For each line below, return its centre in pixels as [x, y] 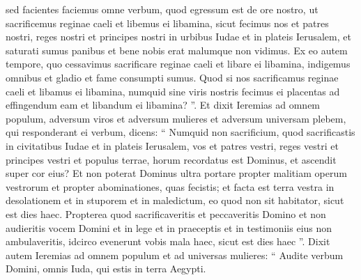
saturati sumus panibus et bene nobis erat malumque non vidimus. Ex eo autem [177, 50]
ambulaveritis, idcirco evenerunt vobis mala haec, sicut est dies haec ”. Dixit [168, 241]
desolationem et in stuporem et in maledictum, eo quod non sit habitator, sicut [175, 200]
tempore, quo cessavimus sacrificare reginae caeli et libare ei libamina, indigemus [178, 64]
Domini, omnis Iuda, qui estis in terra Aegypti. [106, 269]
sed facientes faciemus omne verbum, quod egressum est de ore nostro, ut [162, 9]
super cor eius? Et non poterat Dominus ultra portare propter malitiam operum [176, 173]
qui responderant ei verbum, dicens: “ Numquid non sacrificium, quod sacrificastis [180, 132]
